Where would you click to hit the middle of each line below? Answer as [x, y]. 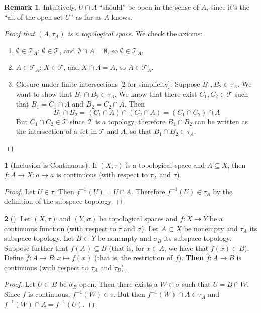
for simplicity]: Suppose [164, 84]
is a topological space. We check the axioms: [135, 33]
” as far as [86, 16]
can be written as [221, 121]
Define [14, 257]
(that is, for [126, 247]
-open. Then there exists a [117, 284]
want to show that [44, 94]
